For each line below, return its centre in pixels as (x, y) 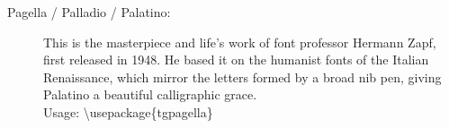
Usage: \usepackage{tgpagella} (128, 111)
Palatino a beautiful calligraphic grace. (150, 94)
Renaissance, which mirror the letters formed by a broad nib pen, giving (242, 77)
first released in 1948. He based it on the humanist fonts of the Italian (236, 60)
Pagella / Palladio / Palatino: (89, 12)
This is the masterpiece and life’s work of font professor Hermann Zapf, (240, 42)
